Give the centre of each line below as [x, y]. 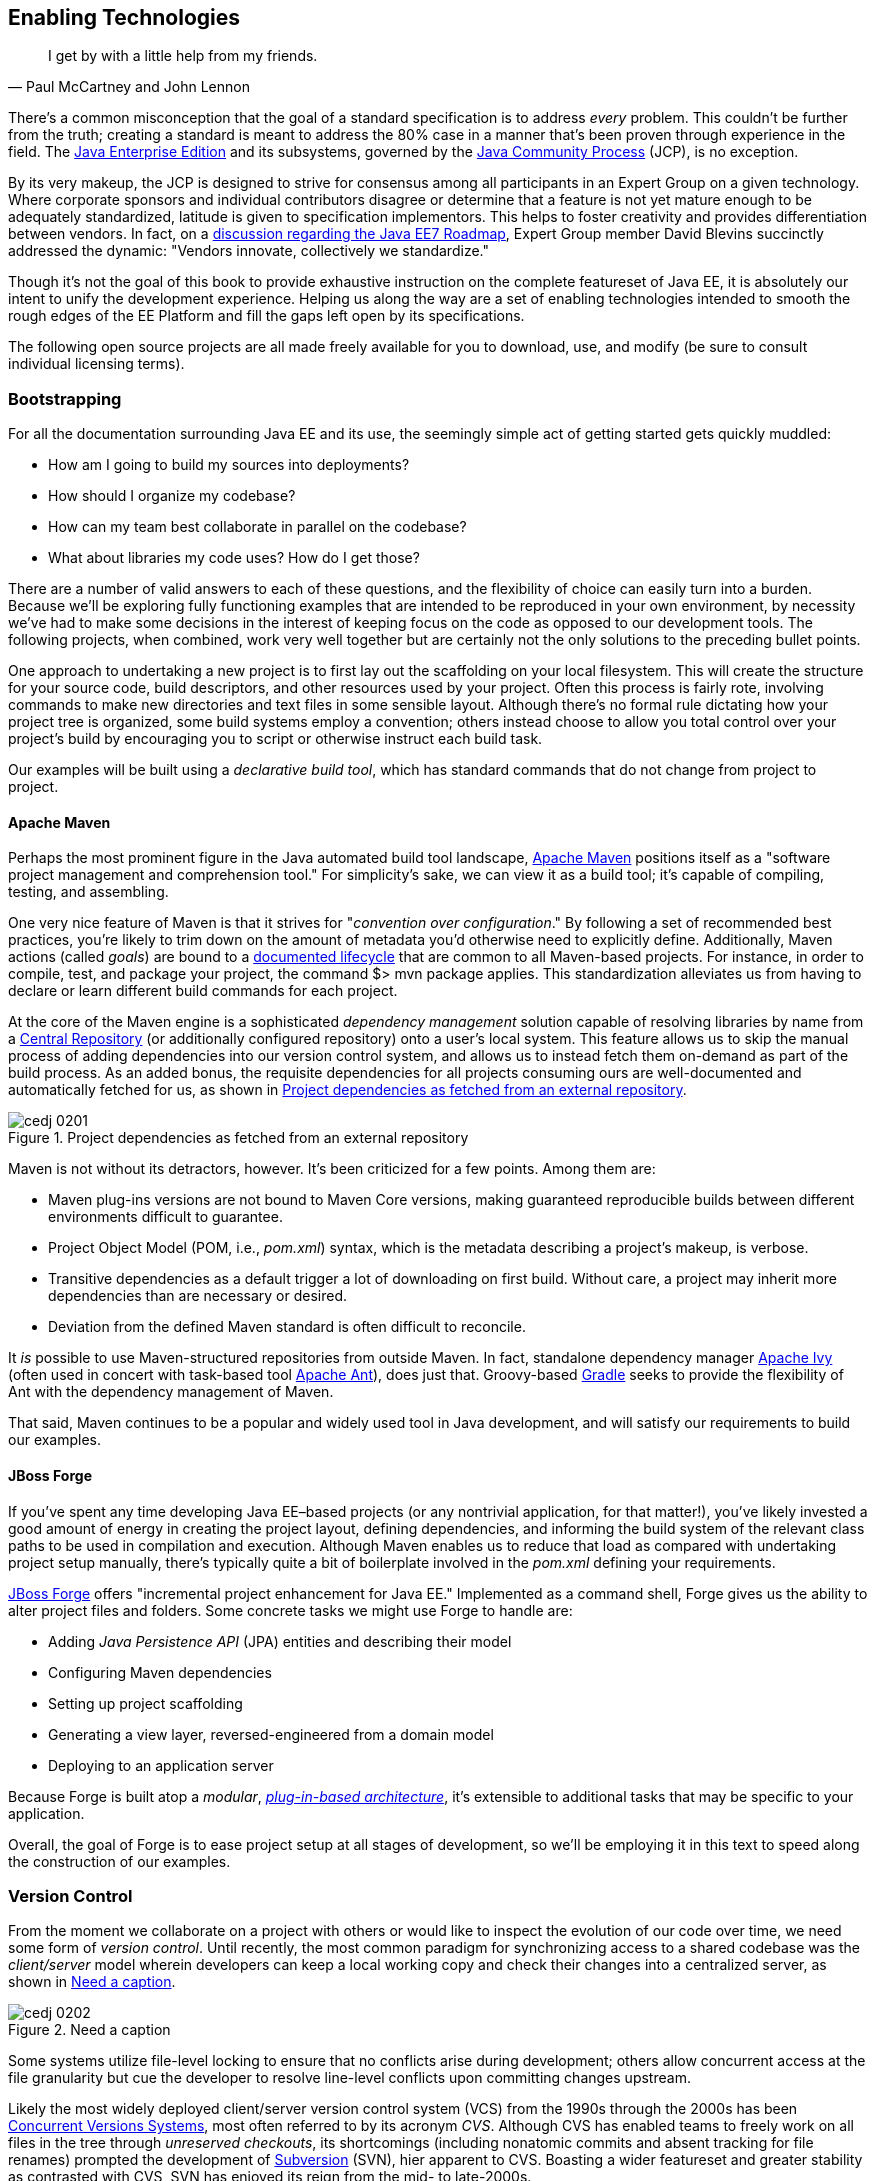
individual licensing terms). [96, 364]
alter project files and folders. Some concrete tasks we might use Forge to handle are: [290, 1610]
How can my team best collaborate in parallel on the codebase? [257, 527]
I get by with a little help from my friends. [183, 56]
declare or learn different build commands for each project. [203, 991]
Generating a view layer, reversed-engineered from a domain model [271, 1734]
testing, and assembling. [88, 892]
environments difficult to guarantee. [165, 1217]
